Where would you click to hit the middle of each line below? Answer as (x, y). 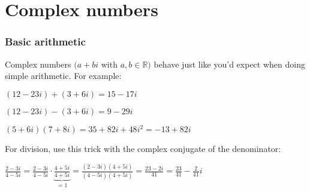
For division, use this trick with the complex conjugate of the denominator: (143, 149)
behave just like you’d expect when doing (229, 64)
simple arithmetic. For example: (63, 76)
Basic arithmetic (45, 42)
